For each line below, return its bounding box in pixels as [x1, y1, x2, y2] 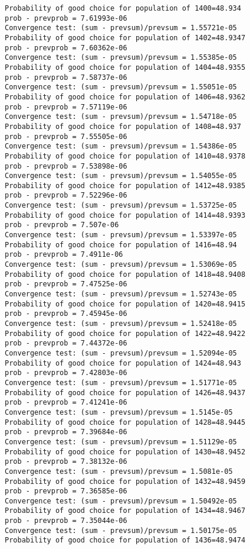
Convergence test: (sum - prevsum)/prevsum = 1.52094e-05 [5, 348, 237, 357]
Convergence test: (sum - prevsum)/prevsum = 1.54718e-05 [5, 112, 237, 121]
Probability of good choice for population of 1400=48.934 [5, 4, 241, 12]
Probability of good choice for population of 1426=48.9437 [5, 388, 246, 397]
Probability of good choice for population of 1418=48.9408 [5, 270, 246, 279]
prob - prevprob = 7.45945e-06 [5, 309, 127, 318]
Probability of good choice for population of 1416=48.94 [5, 240, 237, 249]
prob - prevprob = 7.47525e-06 [5, 280, 127, 289]
